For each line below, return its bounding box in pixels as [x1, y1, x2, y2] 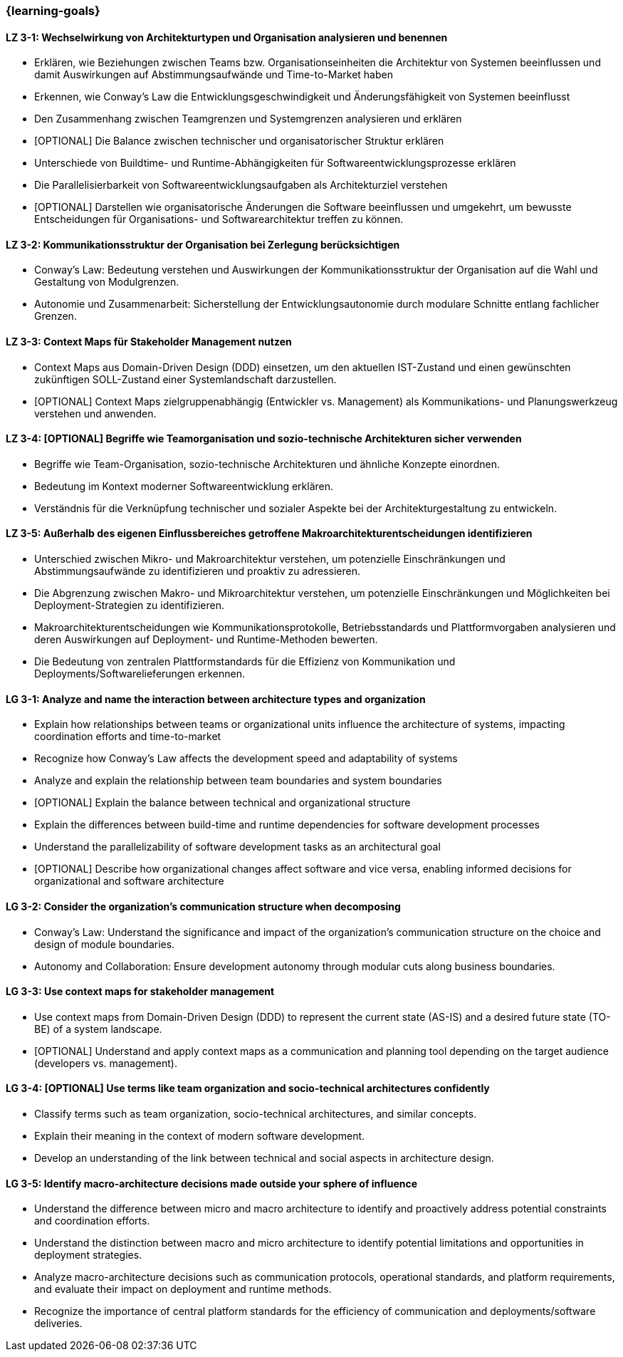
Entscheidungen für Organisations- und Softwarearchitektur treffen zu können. [34, 213, 404, 226]
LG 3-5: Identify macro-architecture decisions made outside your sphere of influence [6, 1177, 418, 1190]
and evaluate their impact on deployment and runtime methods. [34, 1283, 332, 1296]
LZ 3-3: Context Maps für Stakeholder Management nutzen [6, 336, 292, 348]
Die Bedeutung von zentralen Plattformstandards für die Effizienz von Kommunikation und [34, 655, 456, 668]
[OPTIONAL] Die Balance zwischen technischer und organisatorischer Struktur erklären [34, 135, 444, 147]
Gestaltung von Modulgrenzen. [34, 276, 179, 288]
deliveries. [34, 1317, 83, 1330]
